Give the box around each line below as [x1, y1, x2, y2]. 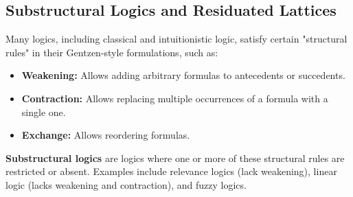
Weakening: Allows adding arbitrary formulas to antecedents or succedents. [21, 68, 345, 82]
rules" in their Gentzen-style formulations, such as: [5, 45, 218, 59]
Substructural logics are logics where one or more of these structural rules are [5, 150, 345, 165]
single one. [21, 104, 66, 119]
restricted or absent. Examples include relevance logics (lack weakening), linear [5, 164, 337, 178]
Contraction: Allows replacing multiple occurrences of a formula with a [21, 91, 328, 105]
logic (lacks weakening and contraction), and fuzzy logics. [5, 177, 247, 192]
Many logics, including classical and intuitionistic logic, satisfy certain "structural [5, 32, 348, 46]
